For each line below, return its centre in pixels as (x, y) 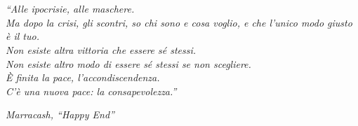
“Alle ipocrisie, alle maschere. (70, 9)
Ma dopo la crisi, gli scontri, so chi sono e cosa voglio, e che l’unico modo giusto (179, 22)
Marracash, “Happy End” (60, 114)
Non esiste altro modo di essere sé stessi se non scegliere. (128, 63)
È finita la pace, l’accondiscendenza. (83, 77)
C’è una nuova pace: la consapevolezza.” (91, 91)
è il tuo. (22, 36)
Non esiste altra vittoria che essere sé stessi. (101, 49)
